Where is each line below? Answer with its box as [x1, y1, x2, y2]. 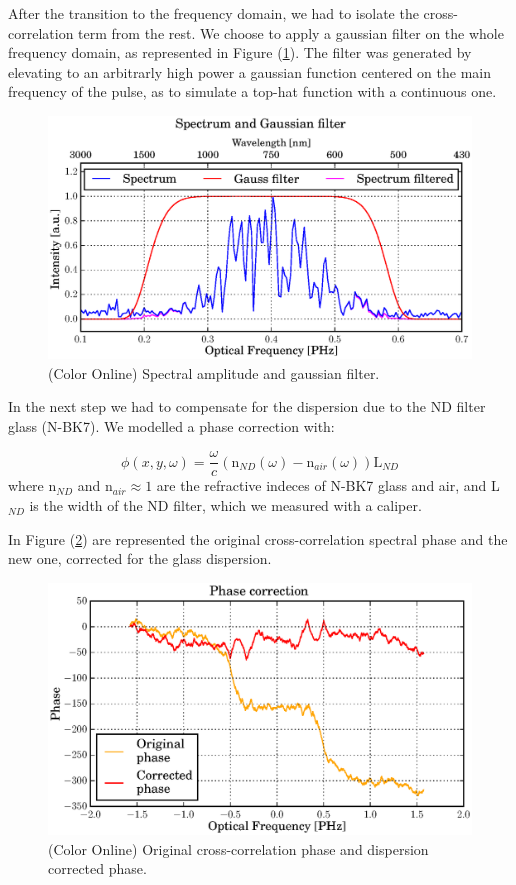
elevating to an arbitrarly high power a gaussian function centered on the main [8, 61, 491, 82]
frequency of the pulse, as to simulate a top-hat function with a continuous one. [8, 81, 497, 102]
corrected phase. [48, 858, 147, 879]
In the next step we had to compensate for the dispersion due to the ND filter [8, 396, 486, 417]
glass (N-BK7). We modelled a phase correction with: [8, 415, 335, 436]
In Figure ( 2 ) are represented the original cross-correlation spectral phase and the [8, 528, 508, 549]
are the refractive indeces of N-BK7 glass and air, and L [156, 475, 500, 496]
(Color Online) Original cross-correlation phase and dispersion [48, 838, 429, 859]
